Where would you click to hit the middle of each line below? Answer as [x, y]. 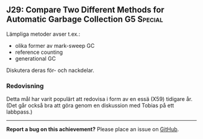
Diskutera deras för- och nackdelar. [50, 70]
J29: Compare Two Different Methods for [85, 10]
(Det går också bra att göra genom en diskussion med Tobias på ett [90, 106]
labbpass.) [19, 112]
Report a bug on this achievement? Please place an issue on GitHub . [93, 129]
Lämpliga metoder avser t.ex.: [43, 34]
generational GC [35, 58]
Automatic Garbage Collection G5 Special [85, 20]
